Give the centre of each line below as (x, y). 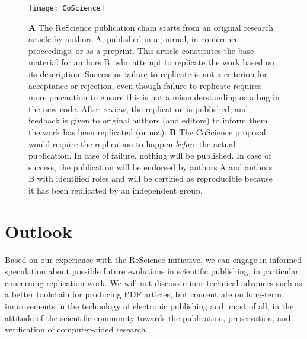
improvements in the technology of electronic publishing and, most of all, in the (149, 306)
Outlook (39, 231)
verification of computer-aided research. (76, 329)
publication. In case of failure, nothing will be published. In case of (150, 155)
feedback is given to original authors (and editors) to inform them (148, 120)
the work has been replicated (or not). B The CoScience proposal (147, 132)
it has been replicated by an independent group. (116, 190)
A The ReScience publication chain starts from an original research (151, 27)
